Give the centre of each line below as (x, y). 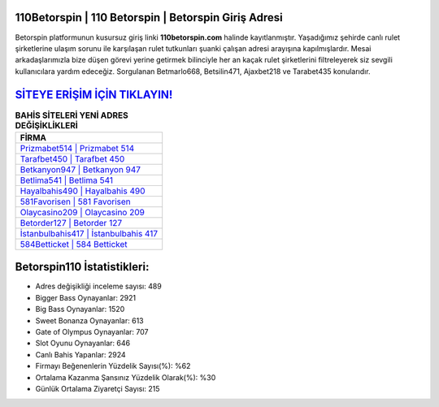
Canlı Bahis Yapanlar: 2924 (80, 354)
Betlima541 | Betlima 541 (67, 180)
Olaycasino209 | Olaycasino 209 (83, 212)
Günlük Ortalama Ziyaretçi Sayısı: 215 (98, 389)
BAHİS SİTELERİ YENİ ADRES (72, 115)
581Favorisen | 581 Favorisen (76, 201)
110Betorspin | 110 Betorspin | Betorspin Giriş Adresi (149, 17)
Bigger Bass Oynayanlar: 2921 (86, 297)
